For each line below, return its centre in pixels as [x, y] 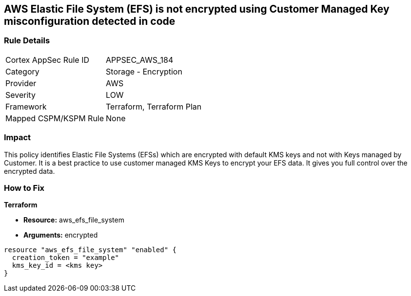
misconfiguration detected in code [90, 21]
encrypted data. [29, 171]
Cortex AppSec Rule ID [48, 60]
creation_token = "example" [66, 258]
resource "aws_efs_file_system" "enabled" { [90, 250]
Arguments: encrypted [61, 235]
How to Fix [24, 188]
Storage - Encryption [144, 71]
